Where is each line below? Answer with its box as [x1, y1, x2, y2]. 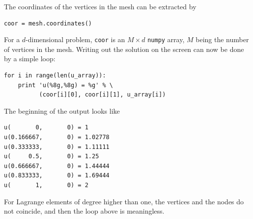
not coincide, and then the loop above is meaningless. [4, 206, 165, 216]
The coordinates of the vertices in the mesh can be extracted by [4, 1, 197, 11]
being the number [196, 34, 249, 45]
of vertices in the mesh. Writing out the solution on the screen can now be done [4, 44, 244, 54]
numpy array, [147, 34, 185, 45]
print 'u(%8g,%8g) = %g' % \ [18, 81, 113, 89]
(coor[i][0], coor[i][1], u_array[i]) [39, 91, 166, 98]
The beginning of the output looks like [4, 105, 120, 116]
